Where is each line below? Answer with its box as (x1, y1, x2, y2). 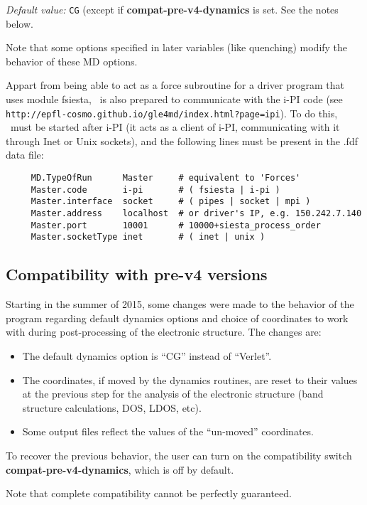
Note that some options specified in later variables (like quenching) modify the (6, 40, 348, 55)
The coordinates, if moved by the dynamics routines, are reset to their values (22, 372, 358, 387)
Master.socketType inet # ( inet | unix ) (31, 232, 265, 243)
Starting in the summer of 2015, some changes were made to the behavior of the (6, 297, 354, 312)
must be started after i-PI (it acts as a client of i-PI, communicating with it (10, 119, 340, 134)
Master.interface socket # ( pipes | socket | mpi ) (31, 196, 311, 207)
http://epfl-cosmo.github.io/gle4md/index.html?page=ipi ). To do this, (6, 105, 338, 120)
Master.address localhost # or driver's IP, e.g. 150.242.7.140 (31, 208, 362, 219)
